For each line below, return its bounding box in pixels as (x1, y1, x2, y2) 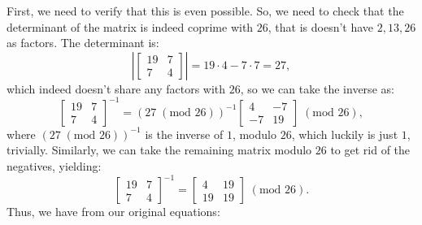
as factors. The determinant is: (7, 34, 159, 51)
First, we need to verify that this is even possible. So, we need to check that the (7, 2, 404, 19)
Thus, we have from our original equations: (7, 203, 220, 220)
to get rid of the (330, 141, 411, 158)
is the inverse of (145, 125, 224, 142)
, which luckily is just (291, 125, 398, 142)
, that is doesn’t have (268, 18, 374, 35)
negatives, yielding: (7, 158, 102, 175)
